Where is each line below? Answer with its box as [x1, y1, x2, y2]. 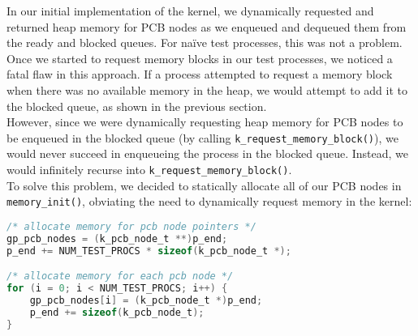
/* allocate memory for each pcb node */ [6, 270, 234, 283]
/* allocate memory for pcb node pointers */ [6, 220, 256, 232]
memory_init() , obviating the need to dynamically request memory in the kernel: [6, 193, 412, 210]
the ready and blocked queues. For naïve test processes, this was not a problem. [6, 34, 403, 51]
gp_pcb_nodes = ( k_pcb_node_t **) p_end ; [6, 232, 228, 245]
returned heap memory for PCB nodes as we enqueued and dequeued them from [6, 18, 407, 35]
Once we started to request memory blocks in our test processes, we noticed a [6, 49, 393, 66]
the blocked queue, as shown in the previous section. [6, 97, 267, 114]
